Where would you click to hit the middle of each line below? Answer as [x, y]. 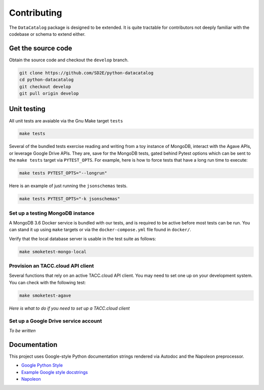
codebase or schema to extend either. [47, 34]
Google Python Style [42, 366]
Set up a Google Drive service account [55, 321]
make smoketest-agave [45, 295]
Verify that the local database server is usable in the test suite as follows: [83, 239]
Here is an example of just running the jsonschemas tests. [68, 186]
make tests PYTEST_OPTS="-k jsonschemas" [70, 199]
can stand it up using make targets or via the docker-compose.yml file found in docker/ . [100, 230]
